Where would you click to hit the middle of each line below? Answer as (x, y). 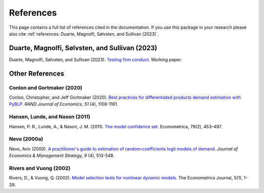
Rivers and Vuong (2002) (40, 168)
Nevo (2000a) (26, 139)
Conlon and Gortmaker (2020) (46, 88)
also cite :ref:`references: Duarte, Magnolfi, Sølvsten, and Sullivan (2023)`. (84, 34)
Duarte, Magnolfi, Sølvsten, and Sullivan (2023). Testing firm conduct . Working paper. (95, 59)
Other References (37, 73)
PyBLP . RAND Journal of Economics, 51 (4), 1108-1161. (64, 104)
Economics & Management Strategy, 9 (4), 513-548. (62, 155)
